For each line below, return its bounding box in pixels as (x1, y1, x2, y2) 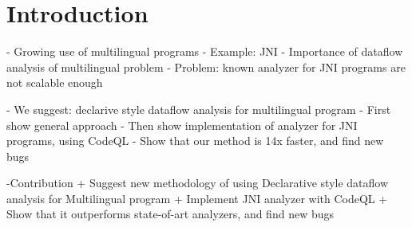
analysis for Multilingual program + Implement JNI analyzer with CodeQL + (6, 190, 388, 206)
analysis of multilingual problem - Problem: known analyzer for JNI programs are (6, 58, 406, 75)
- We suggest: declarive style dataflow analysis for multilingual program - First (6, 100, 391, 117)
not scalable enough (6, 74, 103, 91)
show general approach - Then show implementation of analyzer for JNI (6, 116, 358, 133)
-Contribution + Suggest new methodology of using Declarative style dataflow (6, 174, 389, 191)
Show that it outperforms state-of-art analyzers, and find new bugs (6, 205, 334, 222)
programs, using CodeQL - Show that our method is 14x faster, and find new (6, 132, 384, 149)
